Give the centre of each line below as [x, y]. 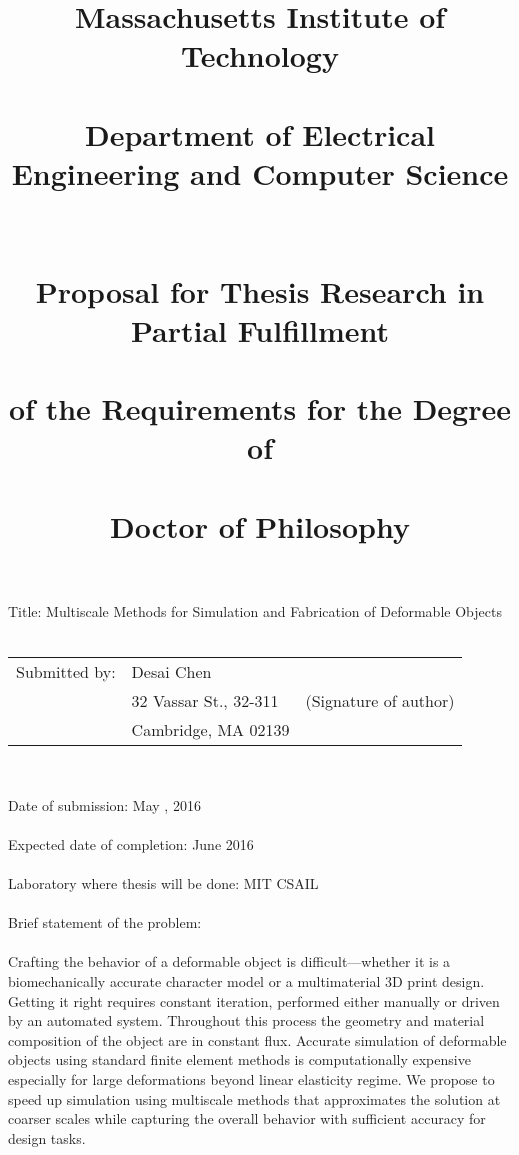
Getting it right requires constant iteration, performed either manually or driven [254, 1000]
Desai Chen [171, 671]
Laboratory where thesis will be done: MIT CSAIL [163, 882]
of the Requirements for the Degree [260, 408]
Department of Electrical [260, 133]
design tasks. [47, 1137]
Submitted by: [66, 671]
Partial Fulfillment [260, 329]
